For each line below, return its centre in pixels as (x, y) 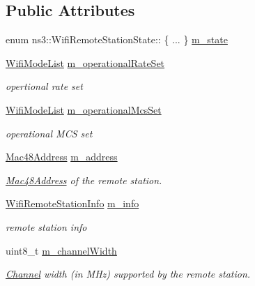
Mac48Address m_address (62, 157)
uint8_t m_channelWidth (61, 250)
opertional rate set (44, 86)
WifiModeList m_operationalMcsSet (84, 109)
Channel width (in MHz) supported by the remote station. (128, 274)
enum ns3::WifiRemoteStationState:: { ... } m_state (117, 39)
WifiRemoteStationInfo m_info (72, 203)
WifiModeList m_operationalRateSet (85, 62)
